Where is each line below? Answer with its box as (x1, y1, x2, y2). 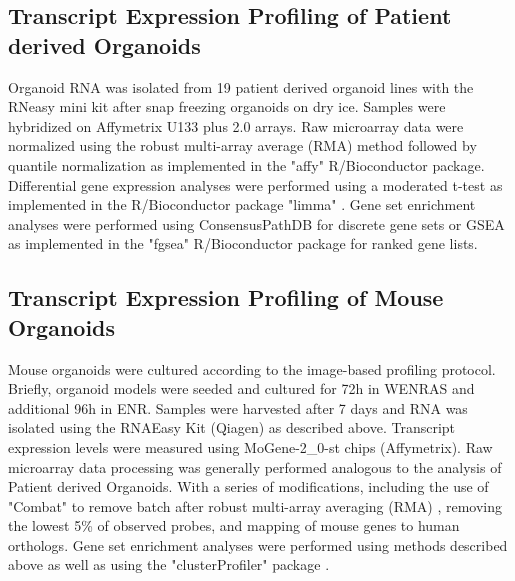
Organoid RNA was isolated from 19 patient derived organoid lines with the (8, 76, 474, 97)
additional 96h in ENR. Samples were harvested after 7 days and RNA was (8, 397, 468, 418)
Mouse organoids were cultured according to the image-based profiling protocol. (8, 358, 496, 379)
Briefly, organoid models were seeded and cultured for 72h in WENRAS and (8, 378, 475, 399)
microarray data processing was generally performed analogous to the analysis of (8, 456, 502, 477)
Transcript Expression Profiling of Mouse (8, 282, 444, 313)
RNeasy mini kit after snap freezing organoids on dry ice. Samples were (8, 96, 446, 117)
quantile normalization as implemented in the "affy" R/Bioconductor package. (8, 154, 485, 175)
